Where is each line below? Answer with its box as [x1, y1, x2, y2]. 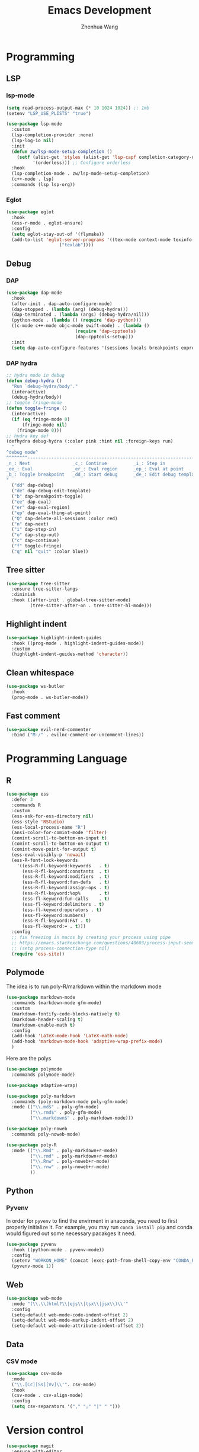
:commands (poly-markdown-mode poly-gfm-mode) [11, 1098, 129, 1105]
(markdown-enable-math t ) [11, 1022, 76, 1028]
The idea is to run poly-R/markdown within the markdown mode [6, 983, 162, 990]
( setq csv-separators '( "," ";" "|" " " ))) [11, 1403, 120, 1410]
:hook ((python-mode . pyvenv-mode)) [11, 1246, 105, 1253]
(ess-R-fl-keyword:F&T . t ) [21, 918, 92, 924]
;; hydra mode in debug [6, 372, 65, 378]
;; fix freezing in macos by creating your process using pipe [11, 934, 171, 941]
